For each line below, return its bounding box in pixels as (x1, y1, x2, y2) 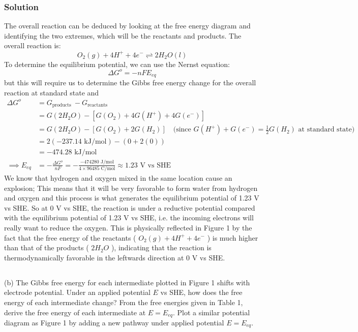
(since (173, 126, 191, 134)
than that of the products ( (4, 242, 89, 253)
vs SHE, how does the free (160, 287, 243, 297)
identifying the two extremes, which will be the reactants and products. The (4, 30, 242, 41)
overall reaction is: (4, 40, 61, 51)
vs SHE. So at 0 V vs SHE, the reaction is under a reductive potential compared (4, 202, 255, 213)
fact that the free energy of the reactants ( (4, 232, 136, 243)
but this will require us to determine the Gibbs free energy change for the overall (4, 77, 256, 88)
